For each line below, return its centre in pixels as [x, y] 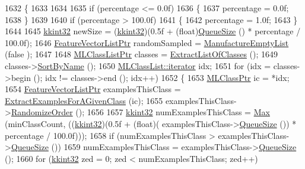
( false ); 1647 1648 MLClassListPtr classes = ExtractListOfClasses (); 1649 [142, 54]
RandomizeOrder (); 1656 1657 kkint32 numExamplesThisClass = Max [140, 112]
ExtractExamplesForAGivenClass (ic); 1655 [84, 100]
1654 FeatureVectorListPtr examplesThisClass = [93, 89]
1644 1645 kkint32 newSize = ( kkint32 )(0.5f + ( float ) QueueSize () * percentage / [153, 31]
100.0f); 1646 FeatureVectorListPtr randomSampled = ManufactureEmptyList [147, 42]
